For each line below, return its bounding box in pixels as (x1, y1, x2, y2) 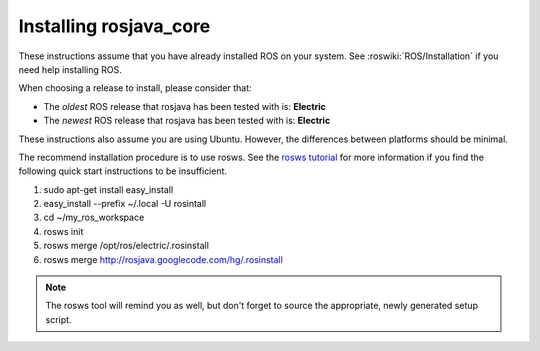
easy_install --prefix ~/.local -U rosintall (43, 198, 207, 210)
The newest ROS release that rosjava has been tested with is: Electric (43, 115, 331, 127)
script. (45, 313, 72, 325)
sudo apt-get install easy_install (43, 183, 174, 195)
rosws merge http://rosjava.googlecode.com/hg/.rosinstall (43, 253, 284, 265)
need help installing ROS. (18, 63, 122, 75)
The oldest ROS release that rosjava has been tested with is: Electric (43, 100, 327, 112)
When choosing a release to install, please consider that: (18, 82, 252, 94)
